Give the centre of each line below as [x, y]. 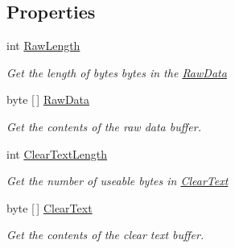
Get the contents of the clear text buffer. [105, 235]
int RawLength [43, 45]
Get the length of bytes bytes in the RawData [117, 72]
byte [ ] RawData [48, 99]
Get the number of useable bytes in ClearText [117, 181]
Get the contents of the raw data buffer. [104, 126]
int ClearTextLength [57, 153]
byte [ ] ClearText [49, 207]
